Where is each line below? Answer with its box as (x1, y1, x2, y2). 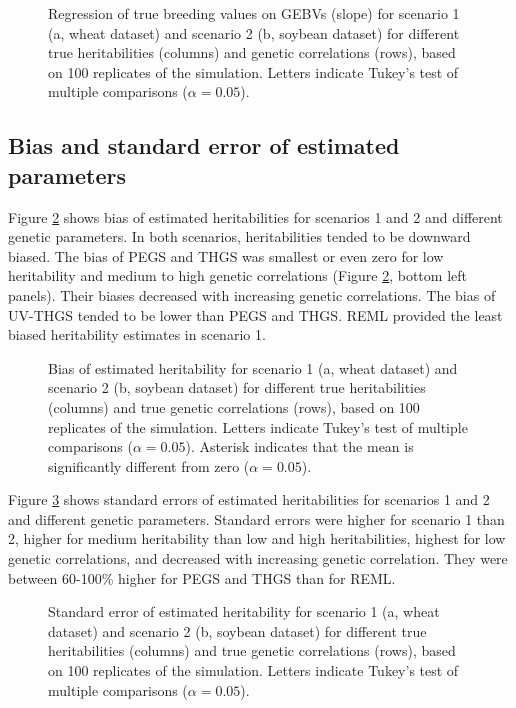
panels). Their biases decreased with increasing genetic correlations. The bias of (8, 284, 496, 305)
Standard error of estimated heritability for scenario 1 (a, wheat (48, 601, 440, 622)
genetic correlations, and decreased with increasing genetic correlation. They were (8, 548, 508, 569)
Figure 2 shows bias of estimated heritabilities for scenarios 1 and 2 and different (8, 206, 503, 227)
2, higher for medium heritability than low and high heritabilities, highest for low (8, 528, 506, 549)
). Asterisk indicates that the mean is (185, 436, 414, 457)
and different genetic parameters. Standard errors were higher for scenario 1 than (8, 508, 505, 529)
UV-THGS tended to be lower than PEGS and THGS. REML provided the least (8, 304, 503, 325)
